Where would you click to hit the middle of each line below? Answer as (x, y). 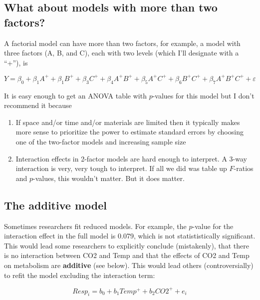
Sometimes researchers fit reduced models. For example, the (95, 226)
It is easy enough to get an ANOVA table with (75, 95)
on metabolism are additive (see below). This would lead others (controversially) (129, 265)
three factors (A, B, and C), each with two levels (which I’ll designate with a (122, 53)
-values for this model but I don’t (203, 95)
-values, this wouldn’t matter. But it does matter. (109, 178)
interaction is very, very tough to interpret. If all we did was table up (121, 168)
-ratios (244, 168)
